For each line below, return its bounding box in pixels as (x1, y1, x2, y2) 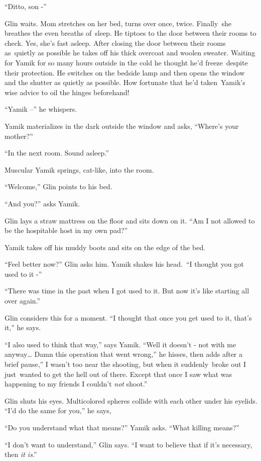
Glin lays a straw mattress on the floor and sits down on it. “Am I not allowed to (5, 215, 255, 225)
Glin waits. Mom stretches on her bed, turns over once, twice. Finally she (5, 18, 231, 28)
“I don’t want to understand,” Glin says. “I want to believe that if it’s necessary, (5, 439, 252, 449)
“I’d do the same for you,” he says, (5, 405, 111, 416)
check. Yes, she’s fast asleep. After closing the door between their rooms (5, 37, 226, 48)
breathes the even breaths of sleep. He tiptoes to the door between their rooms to (5, 28, 256, 38)
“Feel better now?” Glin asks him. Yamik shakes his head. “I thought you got (5, 259, 244, 269)
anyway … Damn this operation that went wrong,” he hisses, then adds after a (5, 349, 243, 359)
